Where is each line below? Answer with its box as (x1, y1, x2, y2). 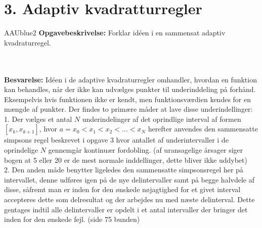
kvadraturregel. (4, 37, 51, 48)
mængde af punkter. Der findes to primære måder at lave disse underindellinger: (4, 104, 253, 114)
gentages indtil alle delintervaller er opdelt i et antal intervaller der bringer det (4, 204, 248, 214)
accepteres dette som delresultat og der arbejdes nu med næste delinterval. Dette (4, 194, 255, 205)
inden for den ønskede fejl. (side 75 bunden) (4, 214, 140, 224)
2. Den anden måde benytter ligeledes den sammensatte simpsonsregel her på (4, 164, 243, 175)
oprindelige (4, 145, 38, 155)
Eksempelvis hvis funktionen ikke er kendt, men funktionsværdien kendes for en (4, 94, 251, 104)
